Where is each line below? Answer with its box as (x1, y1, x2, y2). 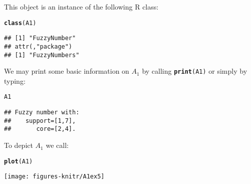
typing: (4, 75, 26, 86)
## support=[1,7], (4, 117, 76, 124)
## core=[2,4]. (4, 125, 76, 133)
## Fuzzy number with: (4, 109, 80, 116)
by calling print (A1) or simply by (142, 66, 247, 76)
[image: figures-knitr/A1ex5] (4, 173, 105, 180)
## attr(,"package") (4, 43, 73, 50)
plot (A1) (4, 157, 33, 165)
